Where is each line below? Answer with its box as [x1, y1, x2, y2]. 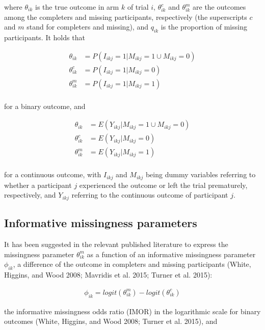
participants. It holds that [4, 32, 85, 42]
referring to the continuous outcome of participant [71, 189, 228, 200]
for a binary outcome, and [4, 100, 86, 111]
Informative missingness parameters [4, 215, 197, 231]
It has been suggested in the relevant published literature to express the [4, 239, 228, 250]
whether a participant [4, 179, 72, 190]
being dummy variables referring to [145, 169, 256, 180]
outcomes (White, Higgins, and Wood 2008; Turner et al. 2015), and [4, 316, 218, 326]
